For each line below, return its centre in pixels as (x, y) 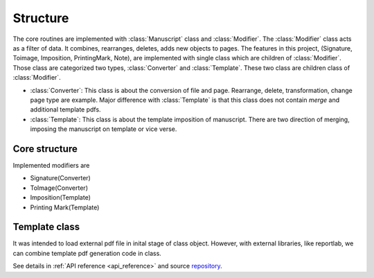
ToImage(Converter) (59, 188)
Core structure (45, 149)
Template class (46, 227)
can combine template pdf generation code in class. (87, 253)
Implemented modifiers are (51, 165)
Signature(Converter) (61, 178)
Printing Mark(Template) (65, 207)
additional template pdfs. (65, 110)
